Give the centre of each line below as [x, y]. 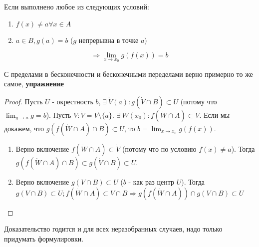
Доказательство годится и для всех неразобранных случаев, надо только [113, 229]
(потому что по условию [159, 149]
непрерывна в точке [109, 40]
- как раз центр [151, 182]
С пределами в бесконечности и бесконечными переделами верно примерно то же [129, 74]
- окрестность [73, 101]
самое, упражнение [34, 84]
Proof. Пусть [23, 101]
